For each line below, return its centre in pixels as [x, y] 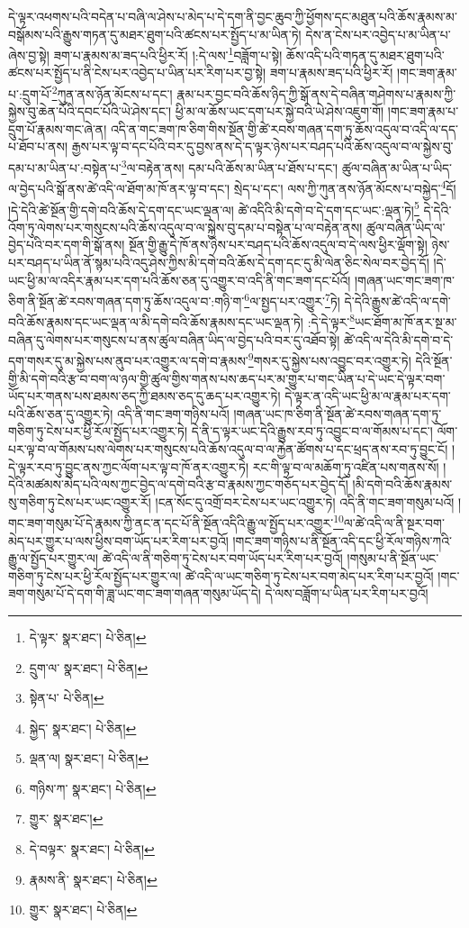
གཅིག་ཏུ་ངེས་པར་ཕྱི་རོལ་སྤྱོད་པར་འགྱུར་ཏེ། [98, 431]
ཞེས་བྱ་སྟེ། [29, 55]
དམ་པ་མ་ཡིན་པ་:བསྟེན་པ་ [65, 167]
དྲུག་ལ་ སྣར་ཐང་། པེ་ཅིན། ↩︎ [89, 667]
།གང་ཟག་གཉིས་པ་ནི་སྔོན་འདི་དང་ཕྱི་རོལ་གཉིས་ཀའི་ [342, 540]
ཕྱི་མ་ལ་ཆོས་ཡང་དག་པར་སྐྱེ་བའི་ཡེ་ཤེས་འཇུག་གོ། [280, 111]
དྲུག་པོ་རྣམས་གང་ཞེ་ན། [58, 128]
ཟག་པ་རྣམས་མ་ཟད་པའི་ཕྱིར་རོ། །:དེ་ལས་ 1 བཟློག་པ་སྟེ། [168, 54]
